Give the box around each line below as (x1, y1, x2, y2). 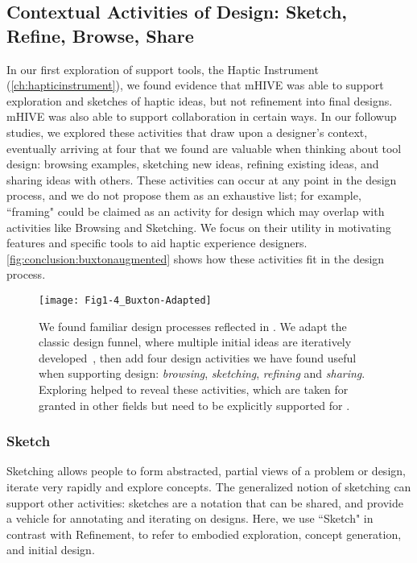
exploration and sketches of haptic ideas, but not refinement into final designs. (6, 92, 393, 109)
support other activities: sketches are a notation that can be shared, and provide (6, 494, 403, 511)
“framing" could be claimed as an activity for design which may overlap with (6, 202, 385, 219)
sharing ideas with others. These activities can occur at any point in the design (6, 171, 397, 188)
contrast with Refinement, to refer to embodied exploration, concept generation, (6, 525, 402, 542)
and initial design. (6, 541, 95, 558)
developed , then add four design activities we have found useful (39, 349, 357, 366)
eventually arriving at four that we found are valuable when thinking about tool (6, 139, 402, 156)
